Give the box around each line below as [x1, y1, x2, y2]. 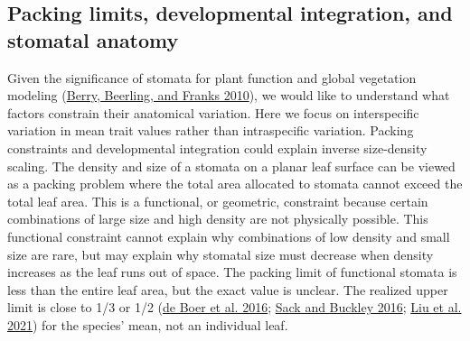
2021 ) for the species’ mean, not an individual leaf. [7, 315, 288, 334]
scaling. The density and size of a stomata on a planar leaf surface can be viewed [7, 156, 456, 175]
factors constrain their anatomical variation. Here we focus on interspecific [7, 103, 419, 122]
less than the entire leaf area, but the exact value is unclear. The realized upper [7, 280, 448, 299]
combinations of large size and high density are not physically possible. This [7, 209, 428, 228]
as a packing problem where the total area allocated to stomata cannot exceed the [7, 174, 463, 193]
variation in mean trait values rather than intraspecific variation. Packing [7, 121, 414, 140]
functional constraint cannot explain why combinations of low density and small [7, 226, 450, 245]
